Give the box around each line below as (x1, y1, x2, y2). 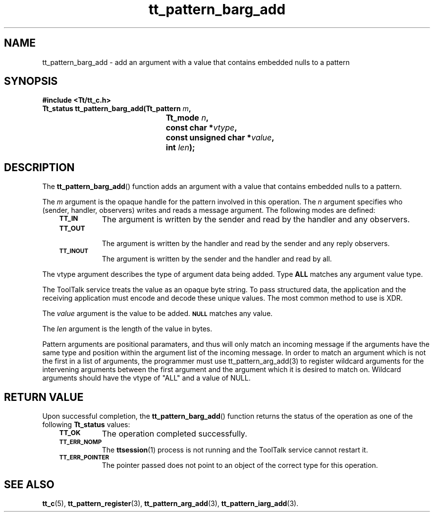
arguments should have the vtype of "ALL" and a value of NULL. (42, 374, 251, 383)
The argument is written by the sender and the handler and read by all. (102, 255, 332, 263)
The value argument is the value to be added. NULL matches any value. (42, 309, 273, 318)
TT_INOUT (59, 248, 89, 255)
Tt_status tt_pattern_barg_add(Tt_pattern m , (42, 104, 191, 113)
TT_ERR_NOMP (59, 439, 102, 446)
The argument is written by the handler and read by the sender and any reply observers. (102, 239, 390, 248)
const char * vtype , (165, 123, 237, 133)
